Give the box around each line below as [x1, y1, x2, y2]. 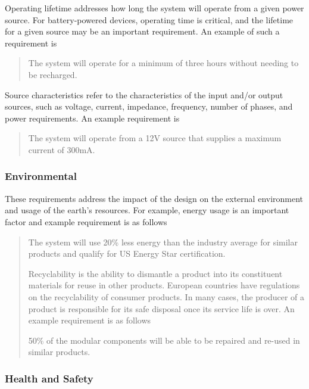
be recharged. [28, 68, 77, 80]
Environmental [5, 169, 77, 183]
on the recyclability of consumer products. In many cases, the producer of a [28, 290, 305, 303]
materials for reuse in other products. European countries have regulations [28, 279, 300, 291]
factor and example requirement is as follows [5, 215, 167, 228]
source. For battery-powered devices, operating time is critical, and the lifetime [5, 13, 294, 26]
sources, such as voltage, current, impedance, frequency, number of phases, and [5, 100, 293, 113]
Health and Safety [5, 371, 93, 385]
